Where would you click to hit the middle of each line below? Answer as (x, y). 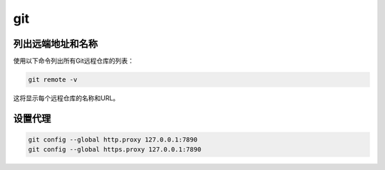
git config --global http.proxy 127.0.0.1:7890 (113, 140)
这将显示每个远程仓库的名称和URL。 (66, 98)
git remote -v (53, 80)
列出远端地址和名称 (55, 44)
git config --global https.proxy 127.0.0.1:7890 (115, 150)
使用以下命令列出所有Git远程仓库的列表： (74, 61)
